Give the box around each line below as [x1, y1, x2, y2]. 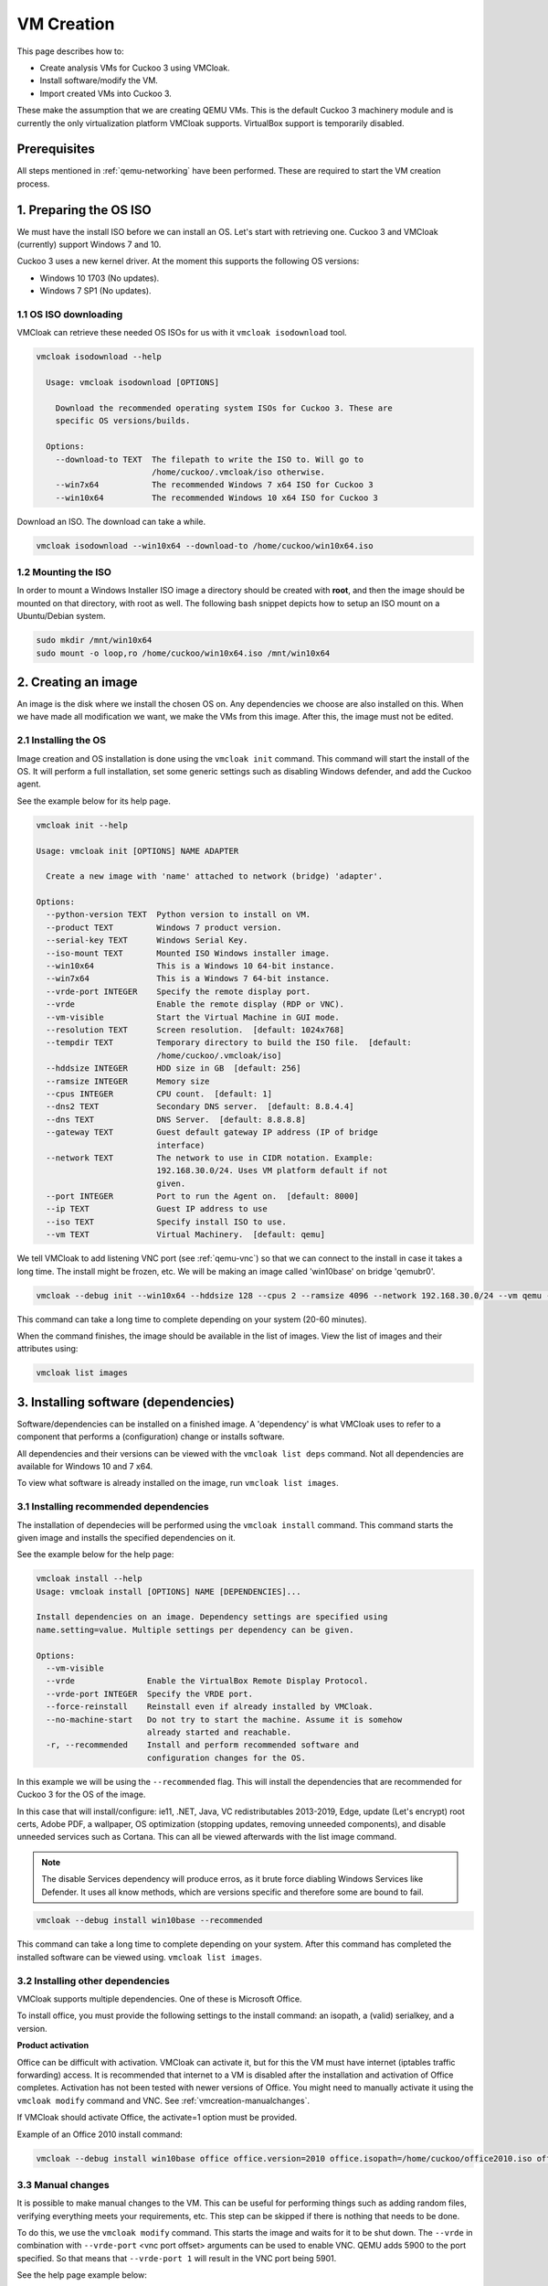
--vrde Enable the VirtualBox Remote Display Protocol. [46, 1676, 369, 1686]
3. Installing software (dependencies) [16, 1394, 235, 1410]
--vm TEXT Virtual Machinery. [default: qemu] [46, 1230, 326, 1240]
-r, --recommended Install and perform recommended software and [46, 1740, 360, 1750]
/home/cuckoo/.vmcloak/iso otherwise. [151, 466, 326, 477]
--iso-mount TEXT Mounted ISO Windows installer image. [46, 947, 331, 958]
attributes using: [16, 1343, 79, 1354]
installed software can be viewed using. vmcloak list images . [16, 1951, 262, 1962]
